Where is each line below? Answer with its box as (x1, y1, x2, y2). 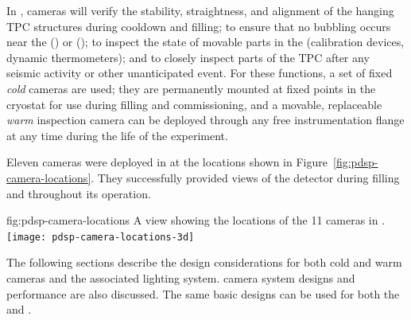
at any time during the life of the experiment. (6, 127, 228, 143)
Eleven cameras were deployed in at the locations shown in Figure (6, 154, 328, 170)
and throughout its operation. (6, 185, 151, 201)
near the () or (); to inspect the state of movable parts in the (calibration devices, (6, 33, 405, 50)
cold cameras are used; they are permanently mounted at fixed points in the (6, 80, 376, 96)
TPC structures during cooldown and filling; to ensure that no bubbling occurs (6, 18, 391, 34)
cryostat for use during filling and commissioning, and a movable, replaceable (6, 96, 382, 112)
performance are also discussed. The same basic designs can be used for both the (6, 285, 400, 302)
